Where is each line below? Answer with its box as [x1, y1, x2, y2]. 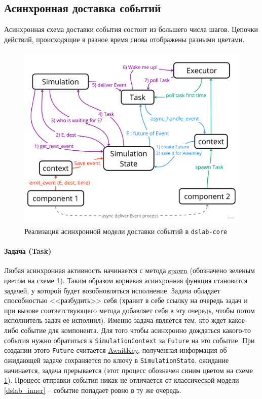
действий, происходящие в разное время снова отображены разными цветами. [4, 34, 245, 44]
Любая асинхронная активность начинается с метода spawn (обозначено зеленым [4, 265, 255, 276]
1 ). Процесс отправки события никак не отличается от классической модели [4, 375, 239, 385]
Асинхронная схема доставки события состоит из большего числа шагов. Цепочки [4, 24, 258, 35]
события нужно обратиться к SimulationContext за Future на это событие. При [4, 335, 255, 345]
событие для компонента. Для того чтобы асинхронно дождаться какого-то [21, 324, 251, 335]
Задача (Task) [4, 246, 52, 256]
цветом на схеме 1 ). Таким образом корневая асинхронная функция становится [4, 275, 248, 285]
